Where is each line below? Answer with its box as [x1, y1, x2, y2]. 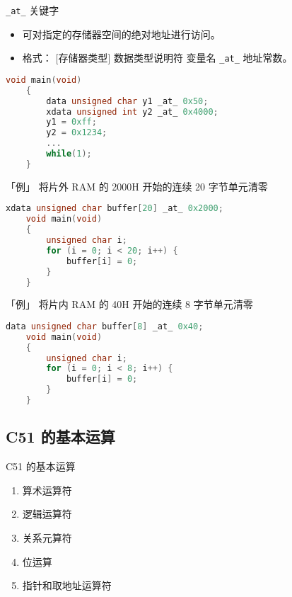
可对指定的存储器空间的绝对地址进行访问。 [22, 26, 221, 41]
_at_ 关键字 [6, 3, 59, 17]
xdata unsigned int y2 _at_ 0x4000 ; [46, 106, 218, 117]
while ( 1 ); [46, 149, 92, 159]
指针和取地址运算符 [22, 578, 112, 593]
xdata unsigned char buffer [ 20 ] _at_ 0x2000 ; [6, 203, 223, 214]
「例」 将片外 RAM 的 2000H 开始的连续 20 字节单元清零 [6, 178, 268, 193]
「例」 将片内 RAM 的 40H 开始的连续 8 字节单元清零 [6, 297, 253, 312]
